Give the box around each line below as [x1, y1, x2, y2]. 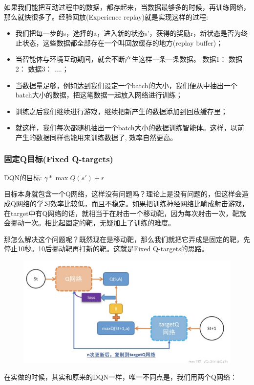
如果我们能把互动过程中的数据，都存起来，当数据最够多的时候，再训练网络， [4, 2, 250, 12]
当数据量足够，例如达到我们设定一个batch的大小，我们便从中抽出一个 [15, 80, 237, 90]
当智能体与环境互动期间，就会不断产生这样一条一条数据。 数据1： [15, 54, 227, 64]
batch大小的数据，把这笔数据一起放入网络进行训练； [15, 90, 183, 100]
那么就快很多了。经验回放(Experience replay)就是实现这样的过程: [4, 11, 208, 22]
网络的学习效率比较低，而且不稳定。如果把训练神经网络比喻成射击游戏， [16, 198, 249, 208]
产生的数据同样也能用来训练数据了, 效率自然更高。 [15, 132, 177, 142]
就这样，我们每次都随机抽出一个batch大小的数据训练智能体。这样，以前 [15, 122, 244, 133]
